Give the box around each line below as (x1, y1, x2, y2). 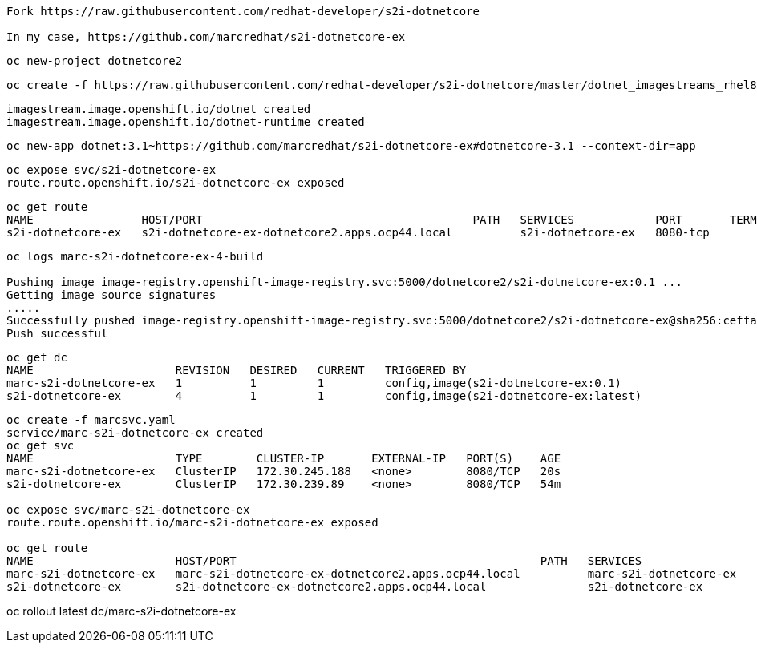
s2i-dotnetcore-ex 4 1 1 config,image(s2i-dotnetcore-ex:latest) (6, 389, 642, 402)
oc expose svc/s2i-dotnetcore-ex (6, 163, 217, 176)
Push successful (6, 327, 108, 340)
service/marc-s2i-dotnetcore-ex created (6, 426, 264, 439)
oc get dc (6, 351, 67, 364)
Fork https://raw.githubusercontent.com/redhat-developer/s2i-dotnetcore (6, 5, 480, 18)
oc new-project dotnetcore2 (6, 54, 183, 67)
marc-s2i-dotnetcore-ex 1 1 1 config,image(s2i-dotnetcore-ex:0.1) (6, 377, 622, 389)
